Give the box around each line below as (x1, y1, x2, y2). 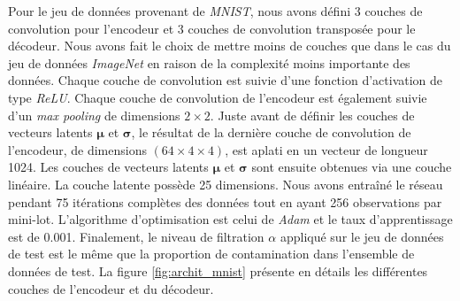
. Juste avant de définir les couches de (210, 105, 415, 124)
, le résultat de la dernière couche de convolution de (131, 123, 411, 142)
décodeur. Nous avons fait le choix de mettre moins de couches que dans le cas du (8, 36, 451, 55)
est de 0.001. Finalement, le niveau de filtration (8, 227, 264, 245)
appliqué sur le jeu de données (280, 227, 444, 245)
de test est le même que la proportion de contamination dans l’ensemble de (8, 244, 415, 263)
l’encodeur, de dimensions (8, 140, 147, 158)
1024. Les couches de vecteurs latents (8, 158, 209, 176)
